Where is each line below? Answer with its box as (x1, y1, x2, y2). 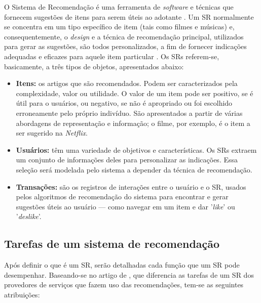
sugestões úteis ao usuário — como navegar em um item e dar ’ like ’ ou (16, 201, 235, 211)
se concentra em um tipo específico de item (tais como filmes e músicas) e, (4, 21, 235, 32)
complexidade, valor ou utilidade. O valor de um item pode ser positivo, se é (16, 88, 253, 98)
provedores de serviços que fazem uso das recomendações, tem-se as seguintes (4, 279, 244, 290)
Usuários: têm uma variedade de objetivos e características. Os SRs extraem (16, 144, 257, 155)
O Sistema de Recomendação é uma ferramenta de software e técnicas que (4, 2, 234, 12)
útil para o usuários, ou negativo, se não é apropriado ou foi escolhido (16, 98, 233, 108)
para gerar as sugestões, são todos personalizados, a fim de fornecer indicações (4, 41, 247, 52)
